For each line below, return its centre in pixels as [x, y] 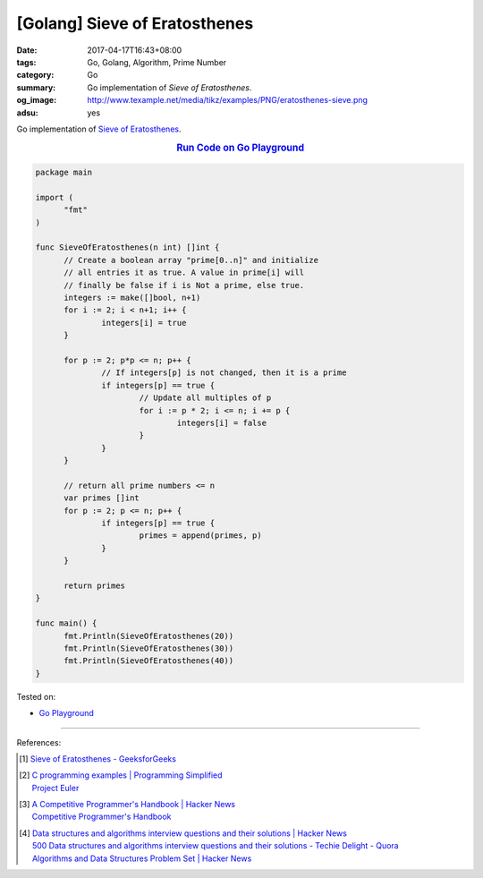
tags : [26, 62]
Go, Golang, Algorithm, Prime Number [157, 62]
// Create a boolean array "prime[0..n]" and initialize [191, 260]
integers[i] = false [222, 422]
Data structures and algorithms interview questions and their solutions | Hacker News [190, 833]
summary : [36, 87]
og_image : [37, 100]
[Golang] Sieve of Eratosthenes [135, 23]
